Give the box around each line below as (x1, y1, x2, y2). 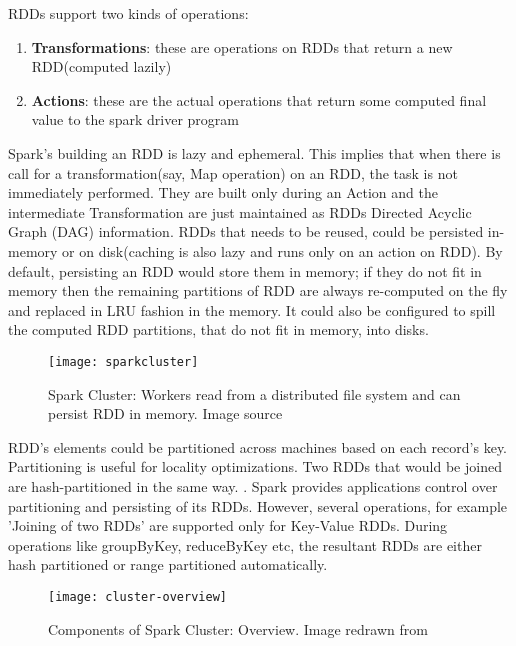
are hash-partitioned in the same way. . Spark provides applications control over (8, 475, 498, 496)
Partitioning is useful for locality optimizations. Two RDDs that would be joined (8, 456, 502, 477)
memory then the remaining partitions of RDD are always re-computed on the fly (8, 280, 508, 301)
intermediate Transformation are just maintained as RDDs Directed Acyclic (8, 201, 472, 222)
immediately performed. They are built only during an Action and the (8, 182, 438, 203)
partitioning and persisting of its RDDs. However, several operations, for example (8, 495, 508, 516)
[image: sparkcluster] (48, 354, 199, 369)
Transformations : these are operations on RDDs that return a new (31, 36, 453, 57)
